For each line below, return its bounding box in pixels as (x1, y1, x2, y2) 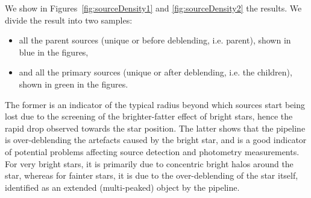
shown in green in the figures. (19, 77, 128, 90)
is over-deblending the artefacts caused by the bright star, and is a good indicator (5, 133, 307, 146)
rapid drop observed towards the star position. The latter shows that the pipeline (5, 121, 306, 134)
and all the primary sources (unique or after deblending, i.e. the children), (19, 66, 292, 78)
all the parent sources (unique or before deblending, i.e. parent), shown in (19, 34, 291, 46)
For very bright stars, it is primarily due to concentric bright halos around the (5, 157, 294, 170)
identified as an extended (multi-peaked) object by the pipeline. (5, 180, 240, 193)
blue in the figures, (19, 45, 89, 58)
